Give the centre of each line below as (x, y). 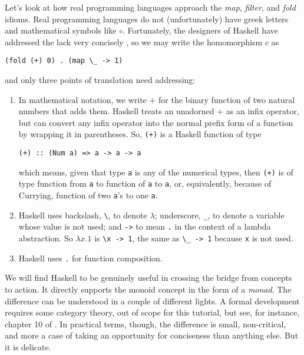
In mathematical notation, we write (82, 99)
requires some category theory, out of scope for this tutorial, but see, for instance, (152, 312)
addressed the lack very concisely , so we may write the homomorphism (134, 42)
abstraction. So (46, 238)
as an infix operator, (262, 111)
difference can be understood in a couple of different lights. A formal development (152, 301)
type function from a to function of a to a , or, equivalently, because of (145, 183)
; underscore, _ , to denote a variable (219, 215)
